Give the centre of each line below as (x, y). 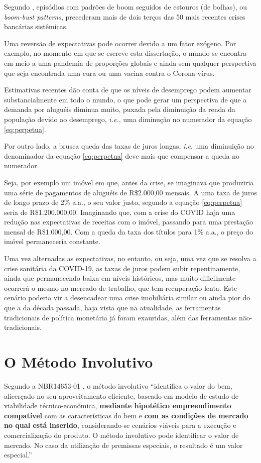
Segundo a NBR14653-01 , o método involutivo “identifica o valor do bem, (118, 385)
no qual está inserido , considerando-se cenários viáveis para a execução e (120, 425)
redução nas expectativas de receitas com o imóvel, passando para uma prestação (128, 222)
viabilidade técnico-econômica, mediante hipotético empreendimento (118, 406)
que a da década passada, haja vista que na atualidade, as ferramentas (112, 308)
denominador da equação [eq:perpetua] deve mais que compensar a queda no (122, 155)
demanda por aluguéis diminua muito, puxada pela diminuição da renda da (120, 109)
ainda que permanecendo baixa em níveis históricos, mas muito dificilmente (120, 278)
